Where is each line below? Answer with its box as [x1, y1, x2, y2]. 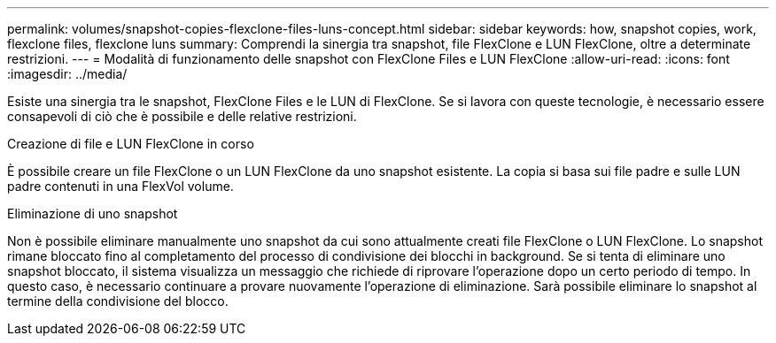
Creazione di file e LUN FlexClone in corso [7, 136, 254, 151]
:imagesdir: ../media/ [7, 66, 128, 81]
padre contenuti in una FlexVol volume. [7, 179, 234, 194]
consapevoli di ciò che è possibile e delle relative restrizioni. [7, 109, 357, 124]
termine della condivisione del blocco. [7, 293, 229, 309]
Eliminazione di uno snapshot [7, 206, 178, 221]
